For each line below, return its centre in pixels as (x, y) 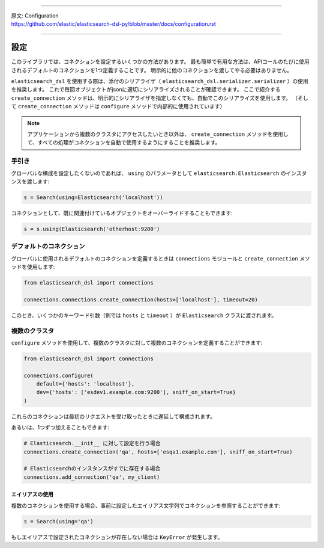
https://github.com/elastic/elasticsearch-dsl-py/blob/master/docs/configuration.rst (113, 24)
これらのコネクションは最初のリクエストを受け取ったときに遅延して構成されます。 (113, 416)
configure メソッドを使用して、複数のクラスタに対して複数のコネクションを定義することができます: (137, 342)
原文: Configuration (35, 16)
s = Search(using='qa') (59, 521)
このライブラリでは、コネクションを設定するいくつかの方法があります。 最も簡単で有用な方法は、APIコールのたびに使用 (160, 62)
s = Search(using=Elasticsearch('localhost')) (93, 197)
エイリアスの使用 (32, 494)
